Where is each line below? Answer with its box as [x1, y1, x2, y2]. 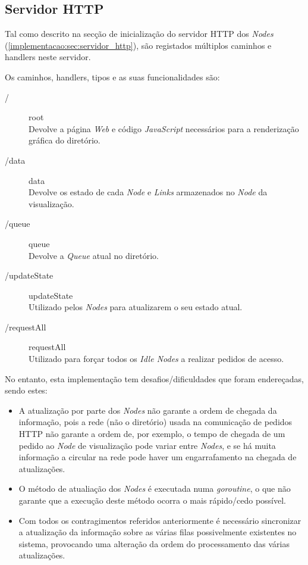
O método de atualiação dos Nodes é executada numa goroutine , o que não [18, 482, 291, 495]
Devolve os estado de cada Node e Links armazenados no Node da [29, 186, 268, 198]
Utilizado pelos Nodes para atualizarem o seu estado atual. [29, 301, 243, 313]
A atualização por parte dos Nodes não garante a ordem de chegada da [18, 404, 277, 416]
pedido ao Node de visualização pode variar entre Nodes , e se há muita [18, 439, 276, 451]
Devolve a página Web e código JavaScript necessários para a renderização [29, 122, 299, 135]
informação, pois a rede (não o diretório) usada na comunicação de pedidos [18, 416, 293, 428]
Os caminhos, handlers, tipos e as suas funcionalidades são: [5, 70, 220, 83]
